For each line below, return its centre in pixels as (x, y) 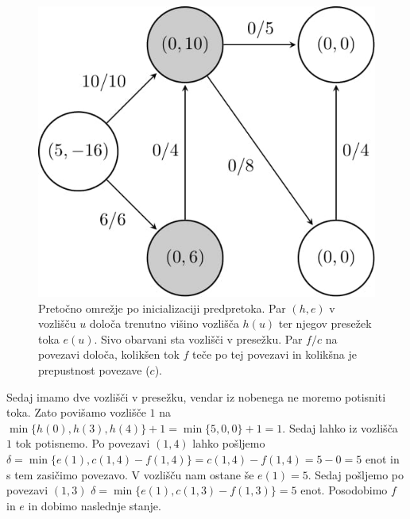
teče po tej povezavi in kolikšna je (275, 354)
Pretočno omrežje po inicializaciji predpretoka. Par (162, 308)
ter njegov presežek (325, 323)
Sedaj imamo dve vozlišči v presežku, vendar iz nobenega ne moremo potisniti (196, 396)
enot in (382, 459)
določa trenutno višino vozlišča (164, 323)
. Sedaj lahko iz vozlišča (340, 427)
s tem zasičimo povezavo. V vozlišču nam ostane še (130, 474)
